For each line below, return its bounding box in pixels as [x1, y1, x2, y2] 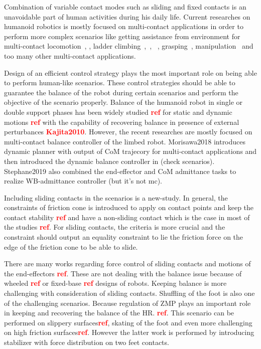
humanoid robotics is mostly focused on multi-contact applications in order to [4, 21, 243, 32]
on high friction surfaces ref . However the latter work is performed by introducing [4, 327, 254, 337]
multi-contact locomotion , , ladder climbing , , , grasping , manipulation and [4, 41, 253, 51]
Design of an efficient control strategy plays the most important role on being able [4, 67, 257, 78]
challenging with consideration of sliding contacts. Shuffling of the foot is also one [4, 288, 255, 298]
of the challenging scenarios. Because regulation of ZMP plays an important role [4, 297, 251, 308]
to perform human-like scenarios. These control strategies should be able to [4, 77, 235, 88]
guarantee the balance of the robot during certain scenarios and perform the [4, 87, 238, 97]
